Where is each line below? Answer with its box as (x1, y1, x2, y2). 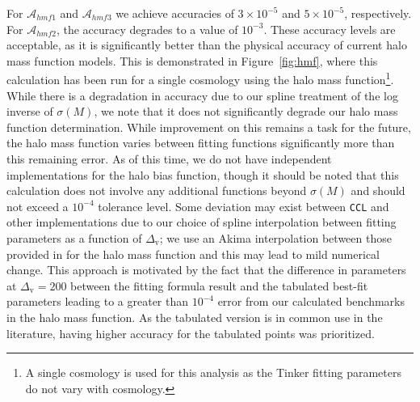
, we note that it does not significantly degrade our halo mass (94, 103, 398, 120)
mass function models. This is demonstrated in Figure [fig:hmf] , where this (6, 52, 378, 69)
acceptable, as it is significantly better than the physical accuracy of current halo (6, 36, 407, 53)
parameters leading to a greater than (6, 293, 189, 310)
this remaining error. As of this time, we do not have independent (6, 150, 332, 167)
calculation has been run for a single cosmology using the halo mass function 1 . (6, 69, 394, 88)
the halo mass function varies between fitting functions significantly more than (6, 134, 395, 151)
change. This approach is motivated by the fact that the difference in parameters (6, 261, 406, 278)
